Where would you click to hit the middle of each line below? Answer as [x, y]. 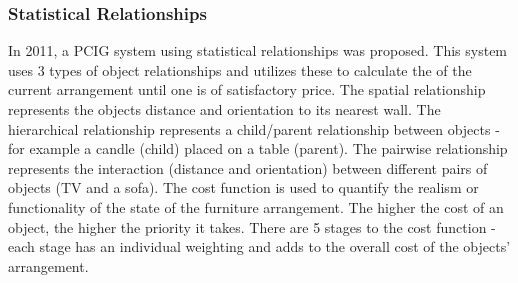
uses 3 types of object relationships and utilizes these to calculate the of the [240, 69]
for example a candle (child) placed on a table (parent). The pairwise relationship [258, 148]
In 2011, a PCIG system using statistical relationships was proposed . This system [258, 50]
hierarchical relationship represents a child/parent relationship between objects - [254, 128]
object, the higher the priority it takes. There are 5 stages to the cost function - [252, 226]
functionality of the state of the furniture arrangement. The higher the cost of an [256, 206]
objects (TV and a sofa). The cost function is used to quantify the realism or [243, 187]
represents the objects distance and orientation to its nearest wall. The [224, 109]
